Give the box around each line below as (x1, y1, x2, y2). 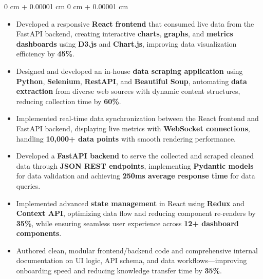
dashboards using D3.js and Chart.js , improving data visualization (16, 38, 237, 49)
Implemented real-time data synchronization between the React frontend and (16, 113, 259, 124)
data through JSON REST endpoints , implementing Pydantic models (16, 160, 254, 171)
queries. (16, 180, 41, 191)
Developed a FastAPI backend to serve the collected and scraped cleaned (16, 150, 254, 161)
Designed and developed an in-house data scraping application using (16, 65, 243, 76)
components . (16, 228, 62, 238)
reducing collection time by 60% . (16, 95, 121, 106)
